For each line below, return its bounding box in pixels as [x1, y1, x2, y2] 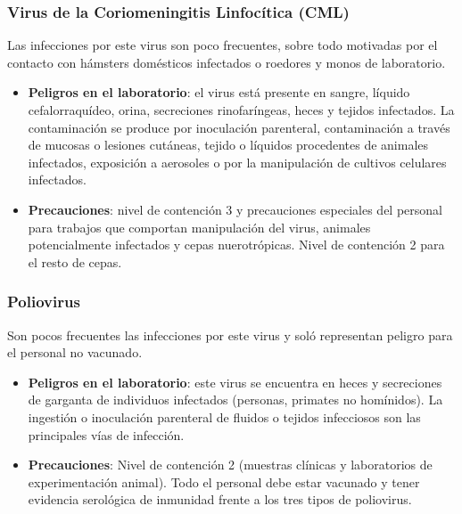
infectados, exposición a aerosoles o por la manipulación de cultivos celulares [28, 152, 447, 171]
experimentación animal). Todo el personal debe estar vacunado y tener [28, 472, 420, 491]
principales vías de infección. [28, 425, 185, 444]
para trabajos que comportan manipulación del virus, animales [28, 217, 371, 236]
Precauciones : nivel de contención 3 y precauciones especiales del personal [28, 200, 442, 218]
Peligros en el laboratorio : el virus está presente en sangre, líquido [28, 83, 410, 102]
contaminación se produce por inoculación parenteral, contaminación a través [28, 118, 450, 136]
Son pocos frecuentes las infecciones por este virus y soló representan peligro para [7, 325, 453, 344]
